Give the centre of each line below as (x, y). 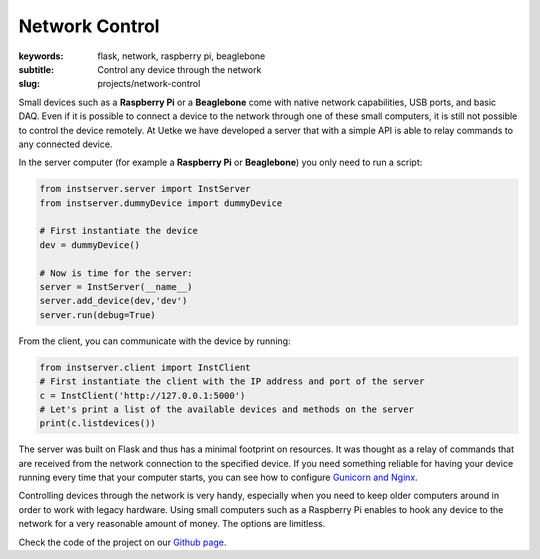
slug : (29, 84)
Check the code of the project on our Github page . (122, 542)
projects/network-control (149, 84)
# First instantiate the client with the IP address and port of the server (232, 381)
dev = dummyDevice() (89, 244)
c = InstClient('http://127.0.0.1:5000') (142, 395)
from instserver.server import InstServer (145, 189)
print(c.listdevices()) (98, 423)
